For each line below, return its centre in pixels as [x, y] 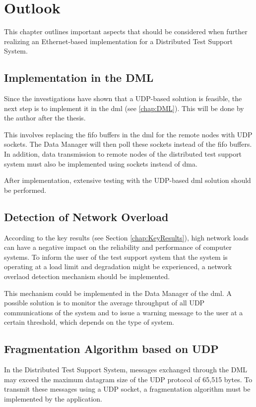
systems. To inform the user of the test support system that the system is [116, 257]
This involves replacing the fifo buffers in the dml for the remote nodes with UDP [128, 134]
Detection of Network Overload [86, 216]
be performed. [25, 190]
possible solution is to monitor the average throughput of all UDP [104, 303]
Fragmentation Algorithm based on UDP [111, 349]
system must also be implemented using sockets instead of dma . [101, 163]
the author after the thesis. [45, 118]
